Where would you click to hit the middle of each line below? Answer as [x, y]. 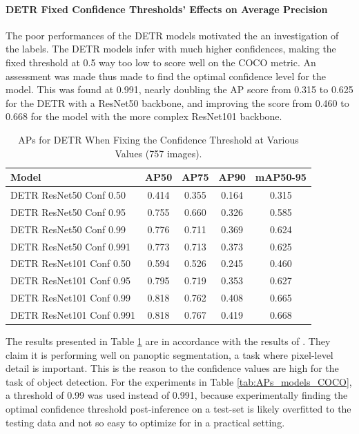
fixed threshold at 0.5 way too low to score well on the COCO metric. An [161, 62]
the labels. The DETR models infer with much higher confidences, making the [171, 49]
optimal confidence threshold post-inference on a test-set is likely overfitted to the [178, 408]
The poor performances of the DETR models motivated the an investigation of [172, 35]
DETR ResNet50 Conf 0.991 [70, 246]
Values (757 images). [158, 153]
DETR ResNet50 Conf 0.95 [68, 211]
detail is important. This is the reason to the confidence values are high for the [172, 368]
